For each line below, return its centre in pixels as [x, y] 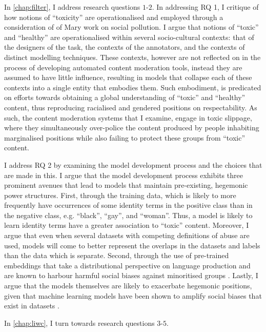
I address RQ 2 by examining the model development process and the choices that [133, 164]
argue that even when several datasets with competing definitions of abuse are [127, 235]
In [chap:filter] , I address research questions [72, 7]
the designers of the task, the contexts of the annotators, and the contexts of [125, 47]
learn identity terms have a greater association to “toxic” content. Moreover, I [127, 225]
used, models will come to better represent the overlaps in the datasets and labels [132, 245]
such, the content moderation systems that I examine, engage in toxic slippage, [128, 117]
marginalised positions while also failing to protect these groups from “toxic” [125, 137]
